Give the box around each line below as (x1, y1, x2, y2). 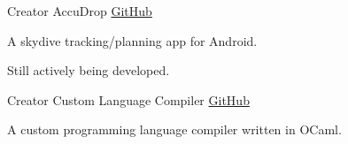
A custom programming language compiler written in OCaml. (7, 120, 342, 139)
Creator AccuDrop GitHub (7, 2, 152, 19)
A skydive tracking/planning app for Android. (7, 31, 258, 49)
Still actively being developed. (7, 61, 170, 80)
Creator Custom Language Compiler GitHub (7, 90, 250, 109)
